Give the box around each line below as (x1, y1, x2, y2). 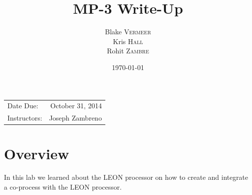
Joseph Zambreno (49, 113, 102, 123)
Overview (4, 144, 69, 164)
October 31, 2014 (50, 100, 102, 111)
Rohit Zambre (107, 46, 149, 56)
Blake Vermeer (105, 26, 151, 37)
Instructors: (7, 113, 42, 123)
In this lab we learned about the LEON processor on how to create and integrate (4, 172, 248, 182)
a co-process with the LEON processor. (4, 181, 122, 192)
